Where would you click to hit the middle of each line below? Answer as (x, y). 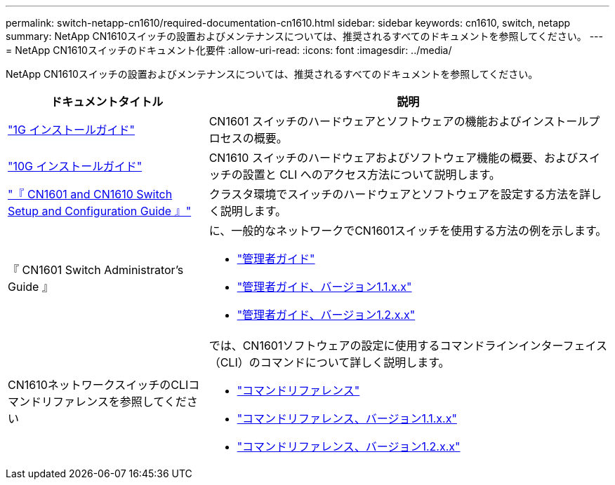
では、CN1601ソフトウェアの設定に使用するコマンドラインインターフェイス (408, 346)
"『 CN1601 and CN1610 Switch (90, 194)
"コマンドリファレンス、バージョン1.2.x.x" (349, 446)
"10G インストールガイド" (75, 166)
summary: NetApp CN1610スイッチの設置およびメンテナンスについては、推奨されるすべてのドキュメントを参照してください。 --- (304, 36)
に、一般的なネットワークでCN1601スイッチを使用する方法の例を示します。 (408, 231)
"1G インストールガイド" (72, 130)
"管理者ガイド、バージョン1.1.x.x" (324, 287)
